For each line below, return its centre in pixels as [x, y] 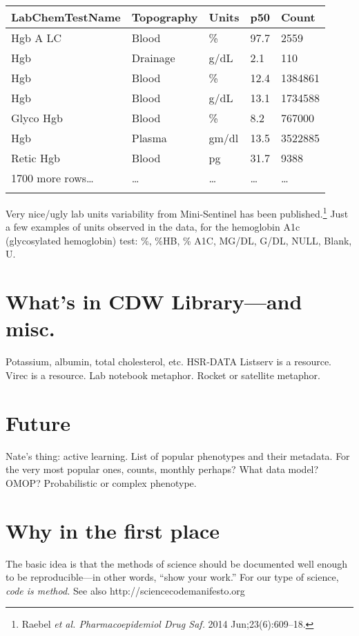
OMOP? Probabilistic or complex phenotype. [101, 482]
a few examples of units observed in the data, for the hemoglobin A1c [153, 227]
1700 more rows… [52, 178]
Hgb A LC [37, 38]
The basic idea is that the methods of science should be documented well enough [177, 563]
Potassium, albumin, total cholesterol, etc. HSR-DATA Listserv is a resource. [168, 362]
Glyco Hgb [37, 118]
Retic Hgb [36, 158]
